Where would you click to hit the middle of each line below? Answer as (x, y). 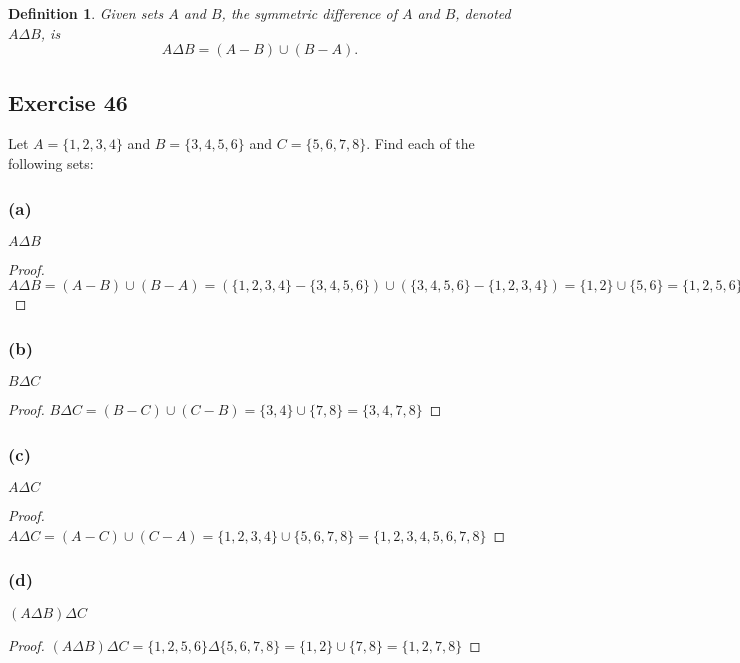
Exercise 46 (68, 101)
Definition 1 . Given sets (86, 13)
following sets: (51, 162)
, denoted (483, 13)
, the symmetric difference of (309, 13)
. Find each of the (420, 143)
